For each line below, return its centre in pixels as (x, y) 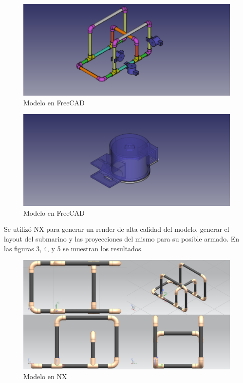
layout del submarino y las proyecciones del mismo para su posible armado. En (122, 239)
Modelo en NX (45, 376)
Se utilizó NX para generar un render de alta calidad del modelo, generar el (117, 229)
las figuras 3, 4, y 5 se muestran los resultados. (74, 248)
